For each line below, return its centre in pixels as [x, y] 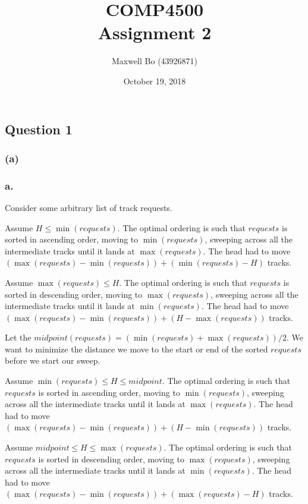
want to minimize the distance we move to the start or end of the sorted [136, 349]
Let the [18, 337]
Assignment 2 [155, 32]
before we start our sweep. [53, 360]
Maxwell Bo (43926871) [155, 61]
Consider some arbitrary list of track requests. [89, 207]
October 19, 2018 [155, 81]
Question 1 [39, 129]
